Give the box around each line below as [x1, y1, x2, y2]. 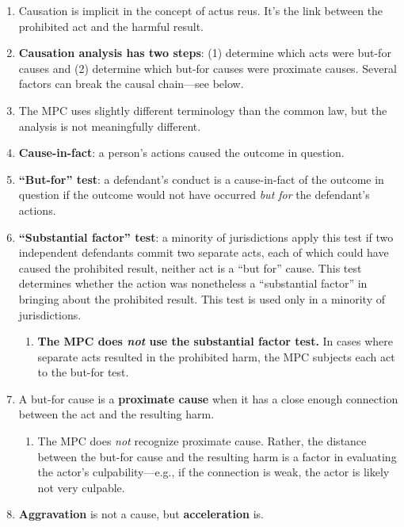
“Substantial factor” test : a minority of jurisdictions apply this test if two [18, 228, 394, 245]
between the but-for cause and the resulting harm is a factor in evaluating [37, 448, 397, 464]
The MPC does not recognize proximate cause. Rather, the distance [37, 433, 367, 449]
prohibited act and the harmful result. [18, 17, 204, 34]
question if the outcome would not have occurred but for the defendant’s [18, 186, 370, 203]
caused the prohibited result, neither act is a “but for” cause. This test [18, 259, 362, 276]
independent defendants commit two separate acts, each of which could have [18, 244, 389, 261]
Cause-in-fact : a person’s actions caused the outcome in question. [18, 144, 345, 161]
